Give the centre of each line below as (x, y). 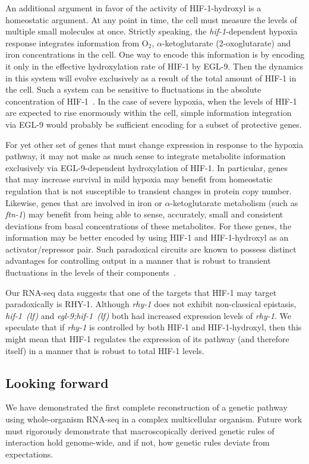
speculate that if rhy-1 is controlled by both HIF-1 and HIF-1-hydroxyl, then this (154, 327)
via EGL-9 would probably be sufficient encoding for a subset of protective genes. (154, 124)
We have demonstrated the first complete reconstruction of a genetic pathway (146, 407)
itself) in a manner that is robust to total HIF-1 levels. (105, 350)
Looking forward (57, 382)
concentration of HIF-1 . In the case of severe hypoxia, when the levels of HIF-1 (151, 101)
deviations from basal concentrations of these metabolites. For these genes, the (149, 225)
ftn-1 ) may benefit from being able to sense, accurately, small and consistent (144, 214)
